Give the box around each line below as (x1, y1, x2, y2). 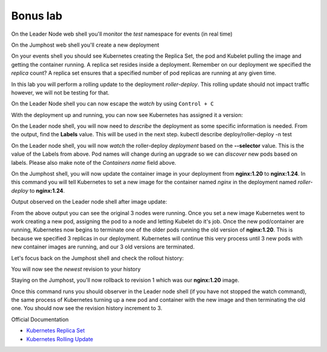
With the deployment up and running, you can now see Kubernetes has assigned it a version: (11, 111, 243, 118)
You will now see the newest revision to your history (11, 265, 141, 273)
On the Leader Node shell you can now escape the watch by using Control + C (11, 100, 214, 107)
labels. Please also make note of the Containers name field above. (11, 159, 177, 166)
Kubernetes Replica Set (26, 327, 85, 334)
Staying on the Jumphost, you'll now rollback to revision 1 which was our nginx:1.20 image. (11, 276, 239, 284)
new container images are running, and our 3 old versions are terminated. (11, 243, 195, 251)
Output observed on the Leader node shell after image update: (11, 198, 168, 205)
